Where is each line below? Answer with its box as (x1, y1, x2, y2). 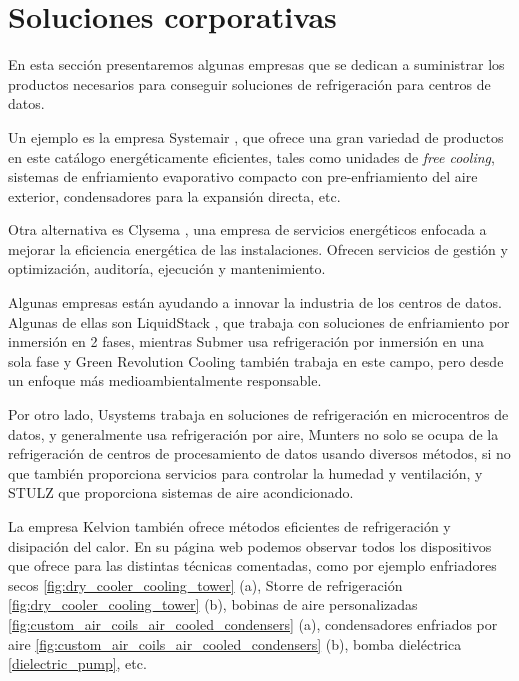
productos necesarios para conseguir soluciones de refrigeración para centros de (8, 73, 491, 94)
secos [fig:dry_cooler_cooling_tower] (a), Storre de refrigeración (8, 574, 403, 595)
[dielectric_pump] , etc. (8, 653, 147, 674)
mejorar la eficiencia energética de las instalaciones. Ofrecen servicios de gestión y (8, 238, 508, 259)
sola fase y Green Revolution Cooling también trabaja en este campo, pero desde (8, 350, 504, 371)
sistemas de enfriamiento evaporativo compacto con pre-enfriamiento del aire (8, 166, 478, 187)
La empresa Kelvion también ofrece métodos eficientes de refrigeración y (8, 516, 451, 536)
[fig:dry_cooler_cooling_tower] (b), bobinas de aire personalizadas (8, 594, 418, 615)
